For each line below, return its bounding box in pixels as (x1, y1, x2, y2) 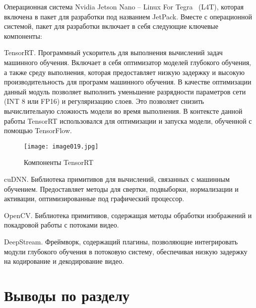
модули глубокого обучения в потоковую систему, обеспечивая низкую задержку (4, 246, 248, 256)
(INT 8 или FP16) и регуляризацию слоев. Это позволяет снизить (4, 96, 204, 106)
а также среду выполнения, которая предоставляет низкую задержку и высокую (4, 67, 245, 77)
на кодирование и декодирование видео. (4, 256, 124, 266)
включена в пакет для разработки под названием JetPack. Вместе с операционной (4, 11, 253, 21)
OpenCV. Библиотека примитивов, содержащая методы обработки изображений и (4, 210, 252, 220)
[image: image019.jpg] (24, 143, 99, 150)
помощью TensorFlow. (4, 125, 72, 136)
